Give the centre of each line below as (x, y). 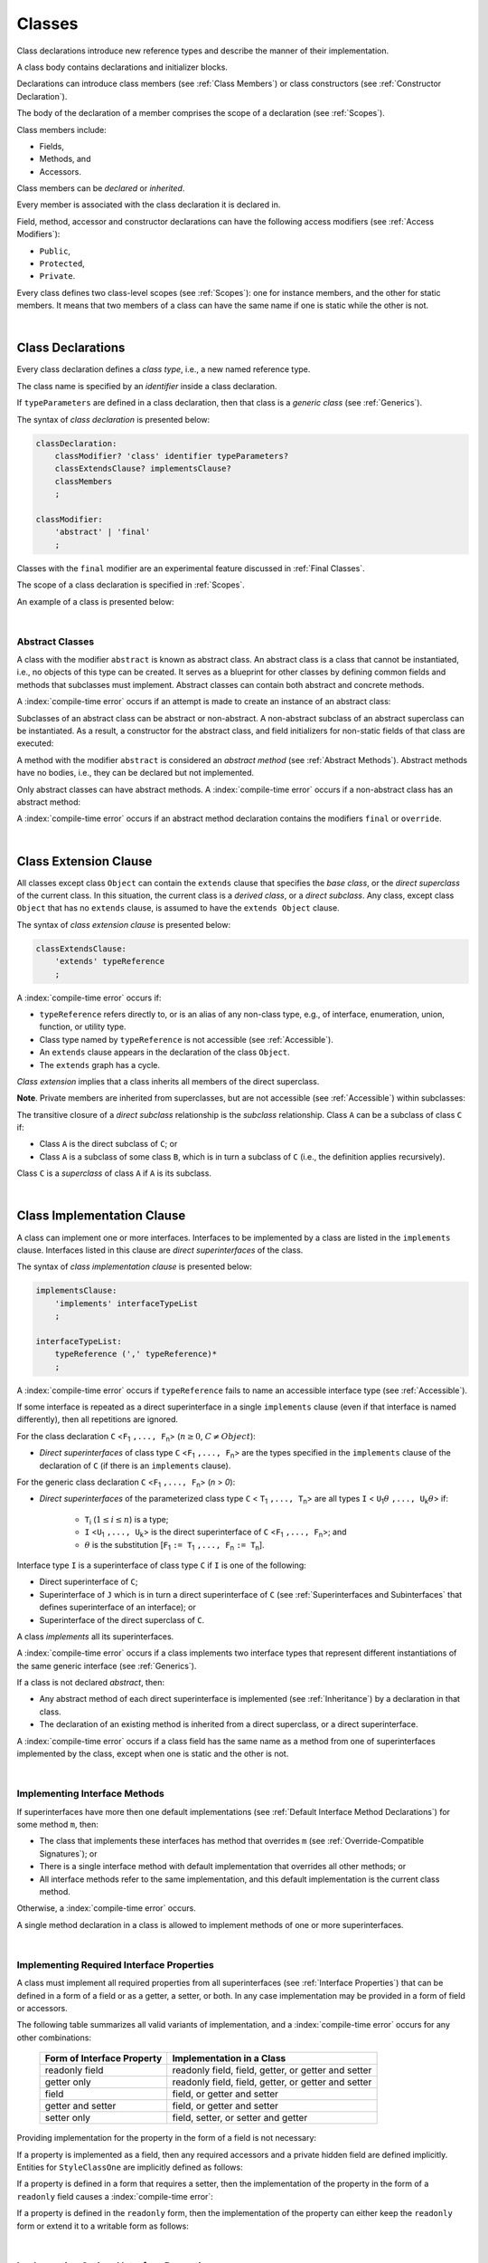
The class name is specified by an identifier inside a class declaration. (147, 386)
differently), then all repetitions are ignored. (98, 1419)
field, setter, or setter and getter (240, 2118)
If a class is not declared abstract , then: (90, 1683)
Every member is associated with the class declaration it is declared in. (149, 205)
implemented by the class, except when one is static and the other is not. (153, 1754)
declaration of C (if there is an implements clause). (135, 1466)
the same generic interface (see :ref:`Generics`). (107, 1666)
